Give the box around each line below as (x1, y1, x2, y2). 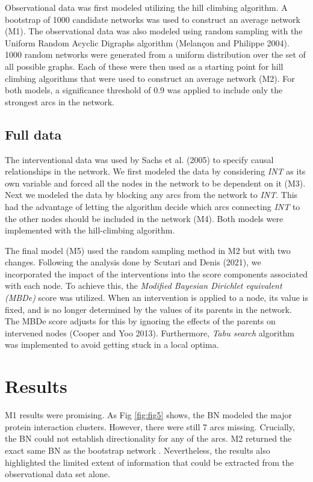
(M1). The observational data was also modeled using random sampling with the (5, 25, 303, 37)
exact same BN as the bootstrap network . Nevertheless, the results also (5, 443, 270, 456)
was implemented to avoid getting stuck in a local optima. (5, 338, 219, 351)
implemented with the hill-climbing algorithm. (5, 224, 175, 236)
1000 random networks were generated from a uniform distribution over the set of (5, 48, 306, 61)
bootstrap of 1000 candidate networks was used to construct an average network (5, 13, 300, 25)
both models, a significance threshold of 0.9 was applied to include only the (5, 84, 283, 96)
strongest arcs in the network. (5, 95, 114, 108)
